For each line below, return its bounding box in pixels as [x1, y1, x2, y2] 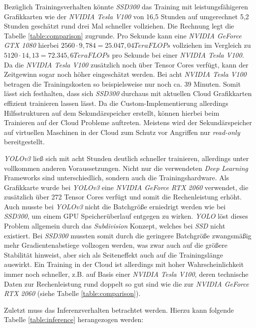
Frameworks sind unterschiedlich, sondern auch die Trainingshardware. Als [4, 172, 229, 183]
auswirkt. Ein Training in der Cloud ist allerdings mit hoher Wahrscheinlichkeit [4, 259, 244, 269]
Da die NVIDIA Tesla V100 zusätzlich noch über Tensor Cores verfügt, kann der [4, 59, 249, 69]
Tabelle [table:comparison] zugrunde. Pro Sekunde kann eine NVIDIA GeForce [4, 30, 242, 40]
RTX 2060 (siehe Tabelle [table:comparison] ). [4, 288, 141, 298]
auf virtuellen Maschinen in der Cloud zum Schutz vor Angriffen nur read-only [4, 127, 240, 137]
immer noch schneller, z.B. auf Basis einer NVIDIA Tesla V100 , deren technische [4, 269, 249, 279]
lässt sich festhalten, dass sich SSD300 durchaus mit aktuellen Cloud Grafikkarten [4, 88, 252, 98]
